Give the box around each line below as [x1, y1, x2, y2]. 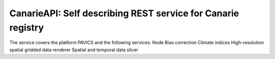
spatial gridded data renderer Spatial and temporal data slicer [9, 46, 139, 53]
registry [9, 22, 44, 33]
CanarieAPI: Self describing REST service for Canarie [9, 8, 239, 19]
